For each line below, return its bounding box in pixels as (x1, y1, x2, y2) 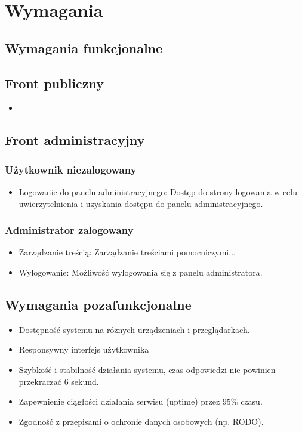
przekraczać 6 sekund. (19, 375, 99, 387)
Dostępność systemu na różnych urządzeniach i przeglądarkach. (19, 323, 250, 335)
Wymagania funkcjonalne (5, 38, 163, 57)
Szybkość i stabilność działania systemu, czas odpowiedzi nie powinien (19, 363, 276, 375)
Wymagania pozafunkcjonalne (5, 295, 192, 313)
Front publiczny (5, 73, 104, 92)
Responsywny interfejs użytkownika (19, 343, 149, 356)
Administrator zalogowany (5, 223, 134, 237)
